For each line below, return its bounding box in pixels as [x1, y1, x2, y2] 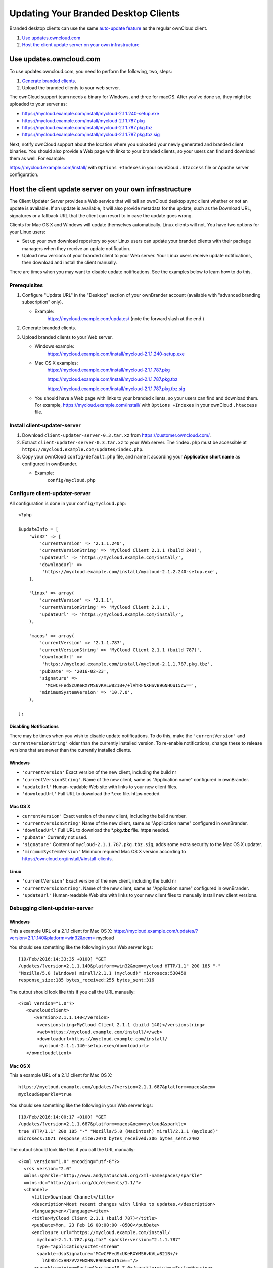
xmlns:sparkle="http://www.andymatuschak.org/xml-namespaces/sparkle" [23, 1173, 202, 1179]
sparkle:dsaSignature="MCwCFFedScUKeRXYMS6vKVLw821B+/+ [37, 1251, 178, 1256]
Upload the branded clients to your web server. [22, 85, 120, 91]
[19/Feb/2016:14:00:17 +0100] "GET [18, 1114, 107, 1120]
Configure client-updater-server [9, 489, 91, 497]
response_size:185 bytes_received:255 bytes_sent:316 [18, 977, 154, 983]
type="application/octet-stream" [37, 1244, 120, 1250]
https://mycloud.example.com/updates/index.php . [22, 446, 144, 452]
